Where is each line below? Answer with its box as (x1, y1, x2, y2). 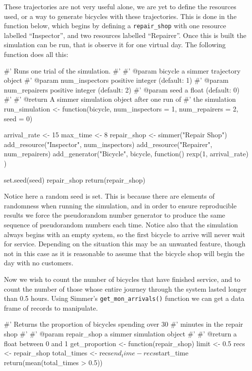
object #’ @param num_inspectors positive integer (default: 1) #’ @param (4, 75, 229, 85)
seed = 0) (4, 113, 33, 123)
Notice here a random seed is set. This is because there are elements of (4, 191, 215, 201)
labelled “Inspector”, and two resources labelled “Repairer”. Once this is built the (4, 30, 247, 40)
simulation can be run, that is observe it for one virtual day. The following (4, 39, 226, 50)
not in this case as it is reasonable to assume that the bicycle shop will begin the (4, 248, 245, 258)
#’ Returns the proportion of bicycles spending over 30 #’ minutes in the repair (4, 319, 243, 329)
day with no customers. (4, 258, 73, 268)
